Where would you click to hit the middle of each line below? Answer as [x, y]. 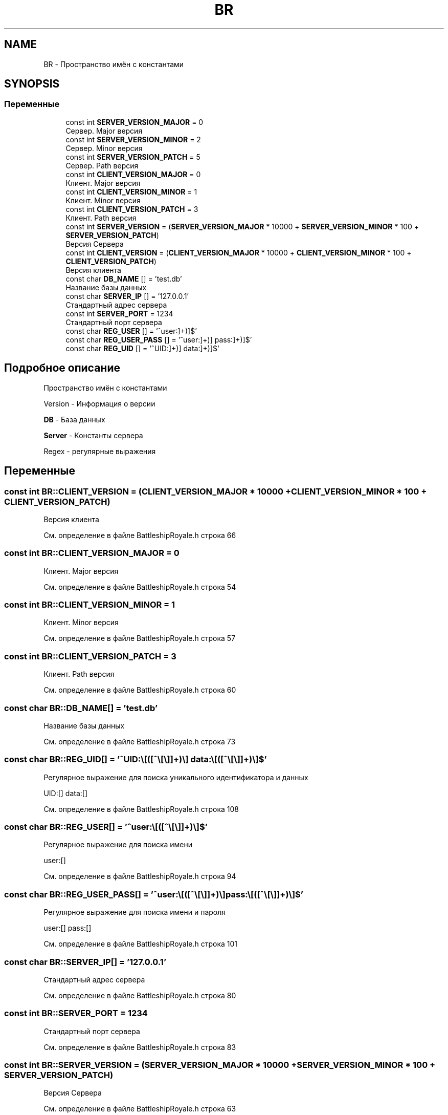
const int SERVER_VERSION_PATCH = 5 [133, 157]
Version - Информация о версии [99, 403]
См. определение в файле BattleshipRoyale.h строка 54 [140, 587]
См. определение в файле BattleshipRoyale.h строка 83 [140, 1047]
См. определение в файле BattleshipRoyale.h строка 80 [140, 995]
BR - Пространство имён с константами [114, 64]
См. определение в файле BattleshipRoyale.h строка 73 [140, 741]
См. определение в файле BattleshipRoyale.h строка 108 [141, 809]
